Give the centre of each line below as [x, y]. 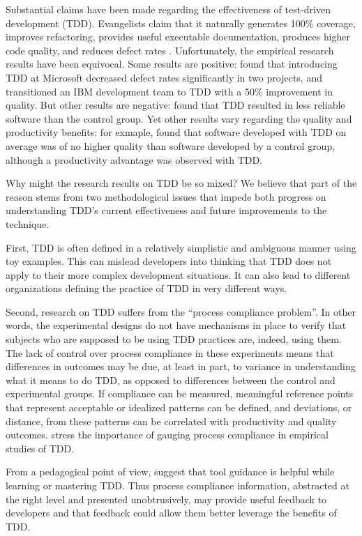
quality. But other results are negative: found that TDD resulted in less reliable [175, 105]
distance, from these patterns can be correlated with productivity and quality [171, 421]
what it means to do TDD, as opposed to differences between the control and [171, 380]
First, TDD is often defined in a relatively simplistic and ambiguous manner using [181, 247]
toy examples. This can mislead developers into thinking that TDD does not [169, 261]
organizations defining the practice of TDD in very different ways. [146, 288]
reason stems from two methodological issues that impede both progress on [166, 196]
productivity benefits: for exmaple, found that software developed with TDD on [176, 132]
